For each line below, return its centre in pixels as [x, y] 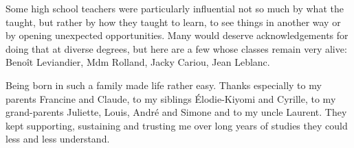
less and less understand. [58, 139]
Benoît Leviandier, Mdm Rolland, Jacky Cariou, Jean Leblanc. [138, 62]
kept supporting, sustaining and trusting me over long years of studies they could [177, 125]
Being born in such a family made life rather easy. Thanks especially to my [164, 85]
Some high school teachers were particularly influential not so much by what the [175, 8]
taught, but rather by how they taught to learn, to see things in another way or [173, 22]
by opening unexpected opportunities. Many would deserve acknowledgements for [177, 35]
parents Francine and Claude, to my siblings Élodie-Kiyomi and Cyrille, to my [171, 98]
